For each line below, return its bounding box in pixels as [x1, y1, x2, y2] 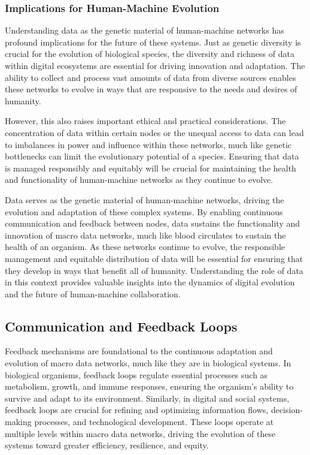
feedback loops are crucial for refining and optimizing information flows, [5, 403, 269, 416]
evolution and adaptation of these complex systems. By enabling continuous [5, 205, 283, 218]
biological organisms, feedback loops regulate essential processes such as [5, 368, 268, 381]
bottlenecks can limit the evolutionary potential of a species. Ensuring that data [5, 150, 299, 162]
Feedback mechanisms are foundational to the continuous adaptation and [5, 345, 273, 357]
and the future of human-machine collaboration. [5, 287, 181, 300]
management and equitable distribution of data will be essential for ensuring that [5, 252, 303, 264]
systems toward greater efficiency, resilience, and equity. [5, 439, 209, 451]
